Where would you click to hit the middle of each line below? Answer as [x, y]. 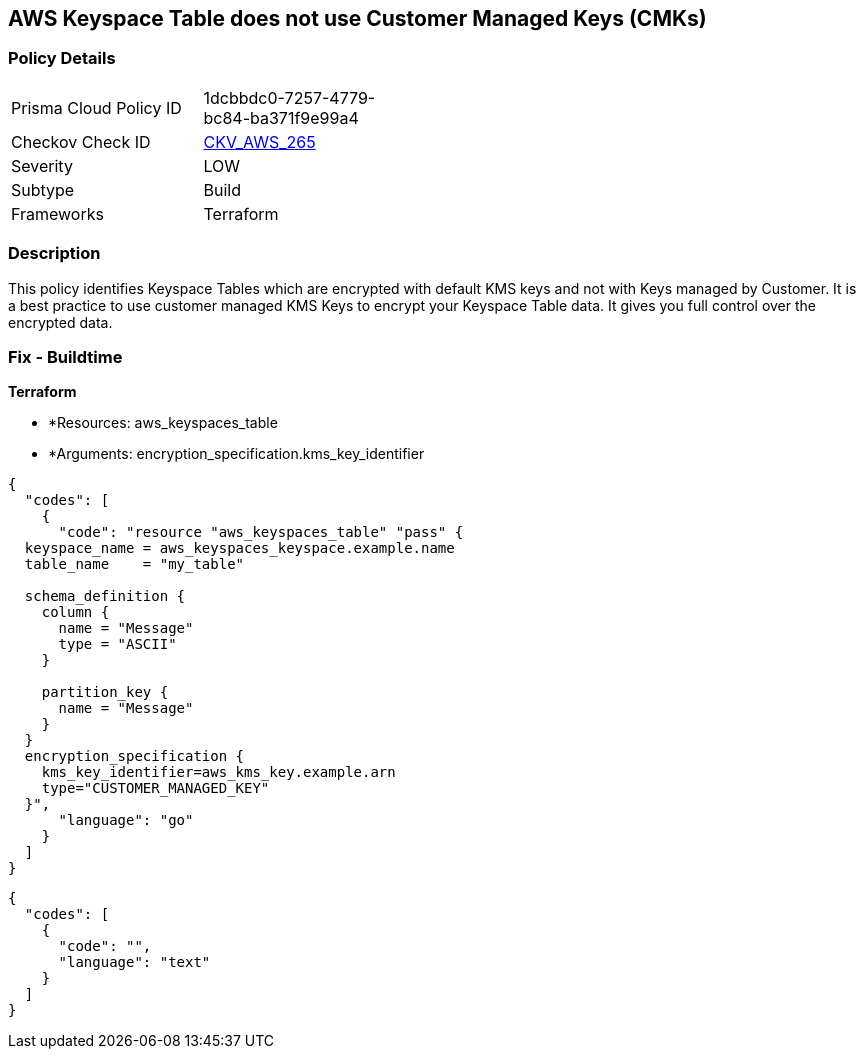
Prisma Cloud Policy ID [96, 107]
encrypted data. [60, 322]
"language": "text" [134, 962]
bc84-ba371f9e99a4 [281, 117]
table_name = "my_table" [134, 564]
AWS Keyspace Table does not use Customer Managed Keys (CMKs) [357, 18]
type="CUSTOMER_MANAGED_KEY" [155, 788]
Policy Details [62, 58]
